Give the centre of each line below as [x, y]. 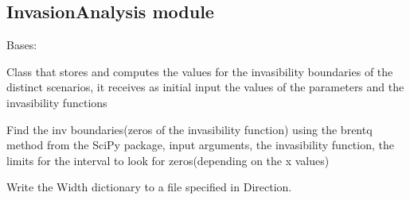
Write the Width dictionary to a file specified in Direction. [149, 187]
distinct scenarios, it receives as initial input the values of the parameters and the [205, 87]
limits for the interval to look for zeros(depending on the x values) [168, 160]
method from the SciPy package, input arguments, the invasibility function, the [200, 145]
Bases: [22, 45]
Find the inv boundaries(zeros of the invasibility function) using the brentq [189, 129]
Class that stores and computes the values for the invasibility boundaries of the [200, 71]
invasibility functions [57, 102]
